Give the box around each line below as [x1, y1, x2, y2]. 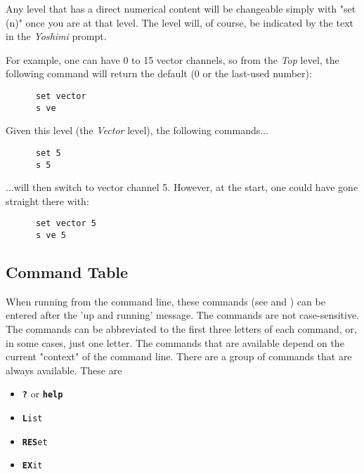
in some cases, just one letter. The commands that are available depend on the [6, 335, 344, 350]
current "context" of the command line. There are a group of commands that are [6, 349, 352, 364]
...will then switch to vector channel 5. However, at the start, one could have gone [6, 180, 358, 195]
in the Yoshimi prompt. [6, 29, 107, 44]
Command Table [6, 261, 129, 283]
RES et [22, 437, 48, 447]
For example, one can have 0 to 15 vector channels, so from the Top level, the [6, 52, 339, 67]
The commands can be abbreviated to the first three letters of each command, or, [6, 322, 357, 336]
